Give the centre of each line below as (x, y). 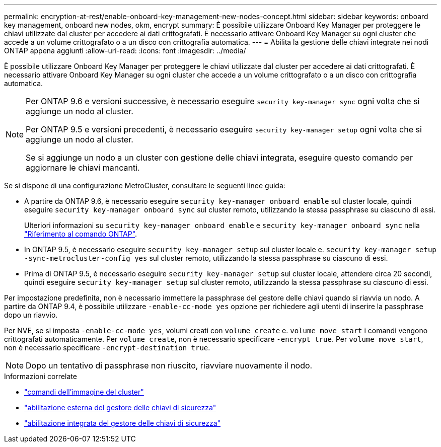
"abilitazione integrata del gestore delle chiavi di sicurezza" (123, 423)
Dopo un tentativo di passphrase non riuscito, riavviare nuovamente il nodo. (169, 365)
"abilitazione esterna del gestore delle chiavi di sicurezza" (120, 407)
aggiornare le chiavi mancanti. (83, 168)
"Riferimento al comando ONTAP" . (81, 234)
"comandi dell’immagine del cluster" (84, 392)
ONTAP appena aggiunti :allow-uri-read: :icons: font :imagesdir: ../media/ (125, 51)
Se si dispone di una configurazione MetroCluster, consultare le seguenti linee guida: (145, 185)
